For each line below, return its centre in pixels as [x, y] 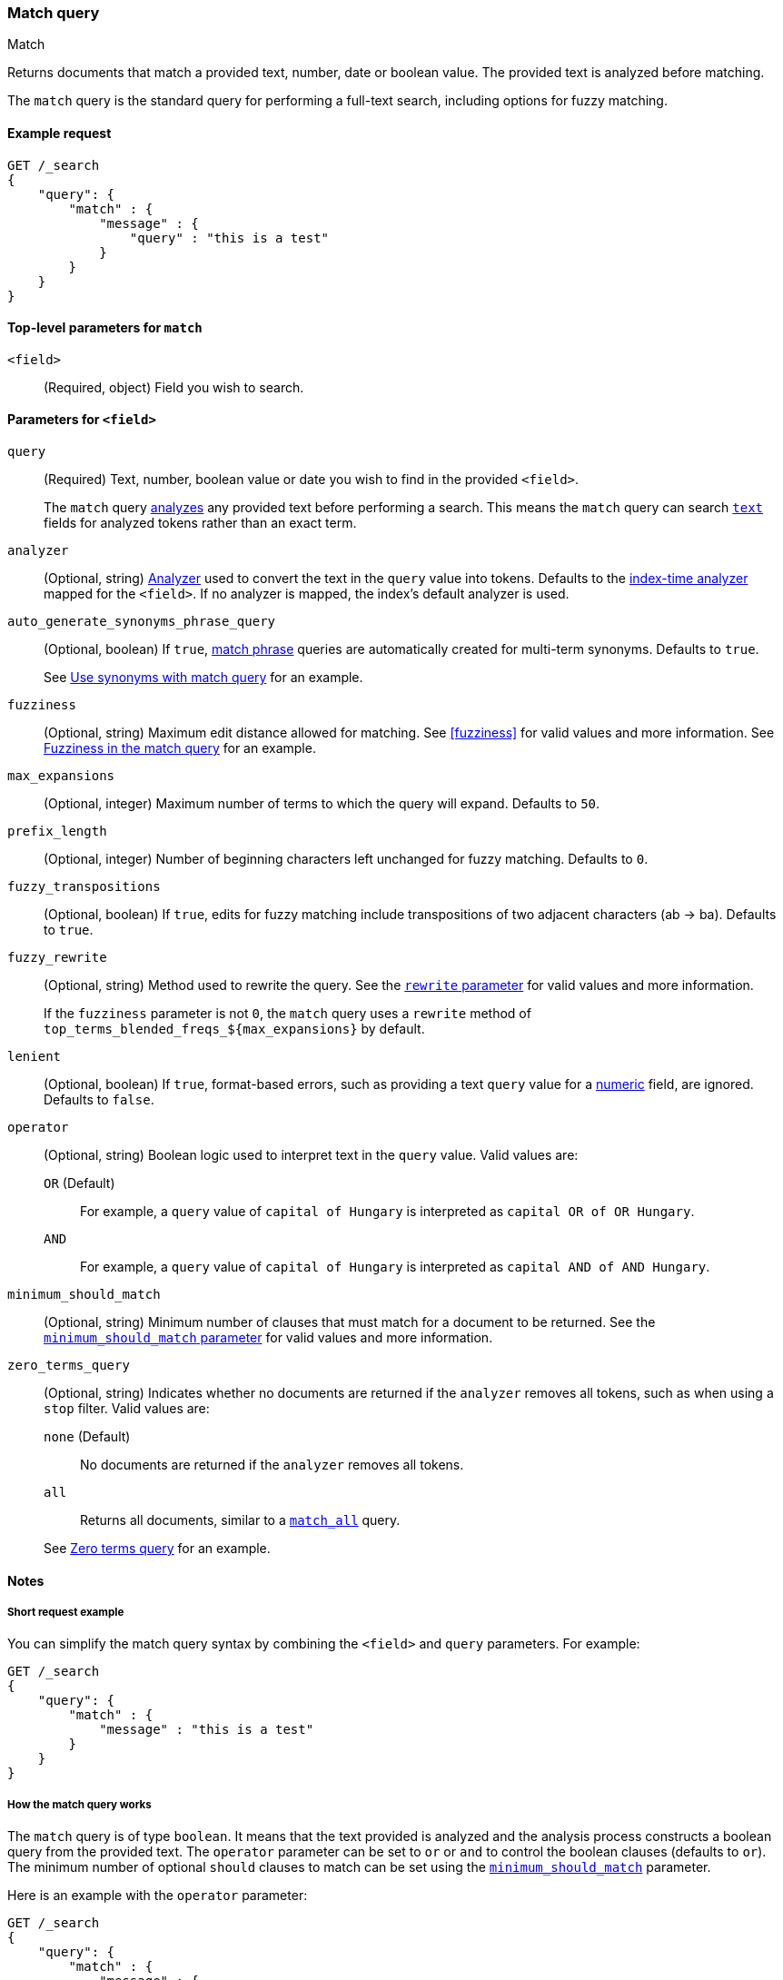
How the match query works [79, 1804]
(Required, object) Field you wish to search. [174, 387]
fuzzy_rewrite [57, 958]
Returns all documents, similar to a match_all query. [240, 1520]
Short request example [66, 1613]
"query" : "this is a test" [229, 238]
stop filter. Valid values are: [127, 1409]
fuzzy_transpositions [84, 887]
